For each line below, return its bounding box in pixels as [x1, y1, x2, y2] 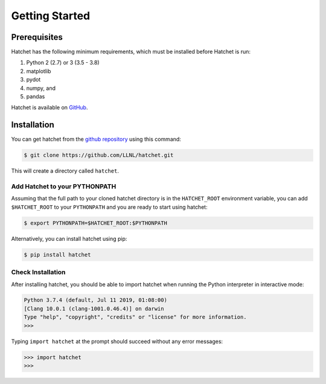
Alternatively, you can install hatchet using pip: [11, 235, 127, 242]
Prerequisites [11, 32, 63, 42]
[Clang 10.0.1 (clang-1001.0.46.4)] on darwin [24, 305, 164, 312]
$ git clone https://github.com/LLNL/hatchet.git [24, 152, 174, 159]
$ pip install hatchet [24, 251, 91, 258]
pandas [26, 93, 45, 100]
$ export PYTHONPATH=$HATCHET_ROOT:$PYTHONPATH [24, 219, 167, 226]
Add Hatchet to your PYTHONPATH [11, 182, 117, 191]
